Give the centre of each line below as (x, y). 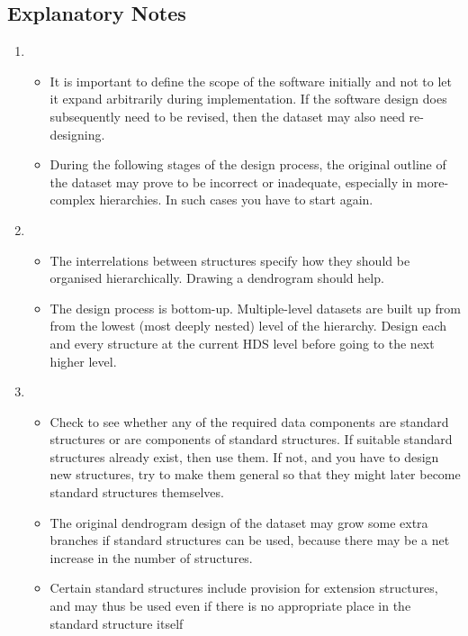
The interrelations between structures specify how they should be (230, 260)
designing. (77, 134)
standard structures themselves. (137, 492)
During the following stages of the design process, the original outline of (248, 164)
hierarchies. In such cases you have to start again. (236, 200)
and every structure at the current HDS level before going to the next (242, 343)
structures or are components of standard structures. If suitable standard (251, 439)
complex (72, 200)
